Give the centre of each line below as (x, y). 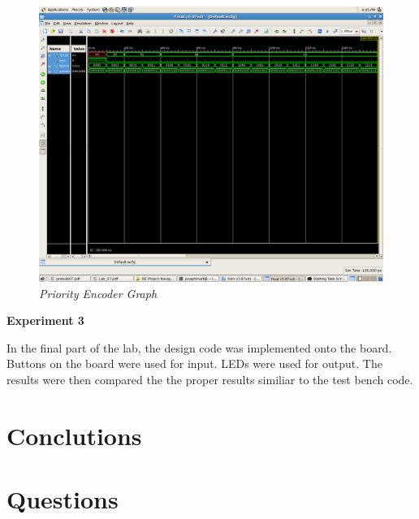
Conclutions (74, 435)
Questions (63, 499)
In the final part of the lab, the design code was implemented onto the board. (199, 347)
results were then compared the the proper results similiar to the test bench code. (210, 380)
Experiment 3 (45, 320)
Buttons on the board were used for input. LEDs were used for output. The (194, 363)
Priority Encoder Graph (98, 293)
